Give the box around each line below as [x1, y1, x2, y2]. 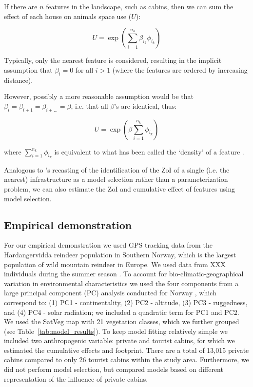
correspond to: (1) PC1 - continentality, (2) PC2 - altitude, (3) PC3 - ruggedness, [4, 297, 248, 307]
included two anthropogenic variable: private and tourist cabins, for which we [4, 335, 235, 346]
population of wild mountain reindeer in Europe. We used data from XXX [4, 259, 226, 269]
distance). [4, 75, 33, 85]
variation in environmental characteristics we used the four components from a [4, 278, 239, 288]
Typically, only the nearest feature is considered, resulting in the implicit [4, 55, 222, 65]
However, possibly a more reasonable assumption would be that [4, 91, 194, 101]
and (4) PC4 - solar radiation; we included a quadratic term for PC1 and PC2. [4, 307, 239, 317]
